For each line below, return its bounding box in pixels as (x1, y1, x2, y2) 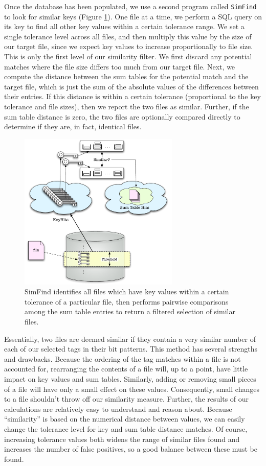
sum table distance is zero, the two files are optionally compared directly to (4, 111, 240, 122)
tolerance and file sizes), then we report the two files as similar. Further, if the (4, 101, 249, 111)
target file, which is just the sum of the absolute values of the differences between (4, 81, 259, 91)
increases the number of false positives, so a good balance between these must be (4, 444, 257, 454)
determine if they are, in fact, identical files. (4, 121, 142, 132)
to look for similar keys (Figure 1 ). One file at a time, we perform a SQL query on (4, 11, 262, 21)
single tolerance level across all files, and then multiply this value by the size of (4, 31, 252, 41)
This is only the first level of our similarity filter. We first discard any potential (4, 51, 252, 62)
